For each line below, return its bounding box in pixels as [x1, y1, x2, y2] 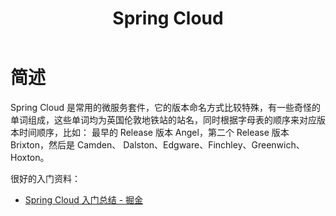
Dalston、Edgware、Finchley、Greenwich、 [123, 138, 305, 151]
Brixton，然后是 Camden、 [10, 138, 122, 151]
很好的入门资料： [10, 172, 81, 184]
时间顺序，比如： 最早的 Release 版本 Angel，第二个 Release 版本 [18, 126, 290, 138]
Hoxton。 [10, 151, 50, 163]
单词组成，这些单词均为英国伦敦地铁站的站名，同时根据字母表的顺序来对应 [10, 113, 317, 126]
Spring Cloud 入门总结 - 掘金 [24, 193, 144, 206]
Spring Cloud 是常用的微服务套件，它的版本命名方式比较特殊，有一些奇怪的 [10, 101, 321, 113]
